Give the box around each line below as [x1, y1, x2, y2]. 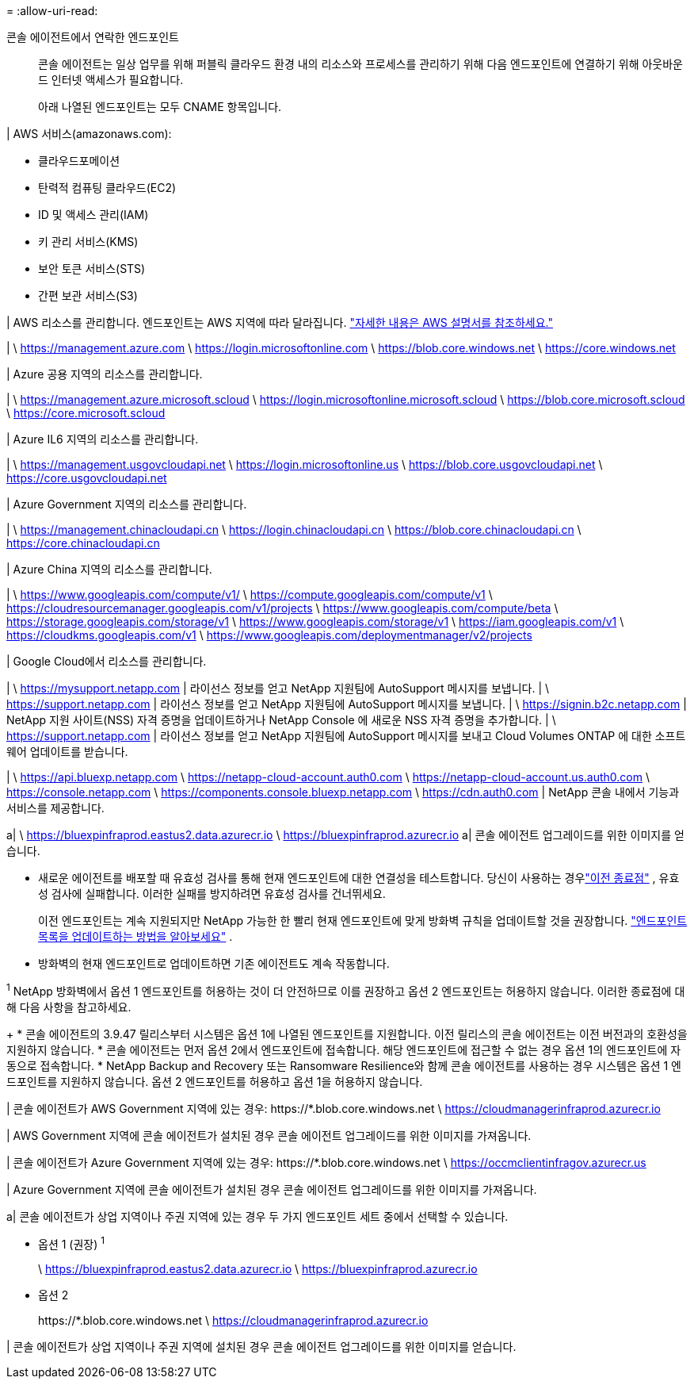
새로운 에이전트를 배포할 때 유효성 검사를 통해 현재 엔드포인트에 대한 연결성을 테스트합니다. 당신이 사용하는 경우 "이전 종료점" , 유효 [38, 871, 680, 884]
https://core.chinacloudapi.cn [6, 536, 160, 550]
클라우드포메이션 [38, 154, 120, 167]
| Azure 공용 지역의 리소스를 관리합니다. [6, 367, 203, 381]
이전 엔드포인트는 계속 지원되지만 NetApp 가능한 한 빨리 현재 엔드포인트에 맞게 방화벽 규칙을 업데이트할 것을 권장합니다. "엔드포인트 [38, 914, 688, 927]
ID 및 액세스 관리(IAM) [38, 208, 149, 221]
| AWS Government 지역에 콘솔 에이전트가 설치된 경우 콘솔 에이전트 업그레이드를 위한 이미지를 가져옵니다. [6, 1128, 532, 1142]
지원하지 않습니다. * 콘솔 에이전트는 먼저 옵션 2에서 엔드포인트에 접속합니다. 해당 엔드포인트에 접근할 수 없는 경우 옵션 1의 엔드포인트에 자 [6, 1042, 681, 1057]
